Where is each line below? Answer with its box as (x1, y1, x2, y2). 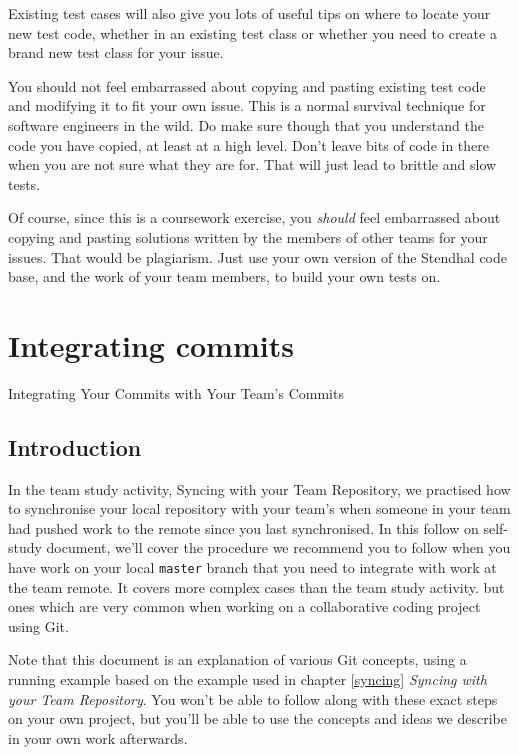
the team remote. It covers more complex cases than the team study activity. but (8, 576, 505, 597)
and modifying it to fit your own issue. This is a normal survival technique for (8, 95, 486, 116)
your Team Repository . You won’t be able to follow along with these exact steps (8, 688, 498, 709)
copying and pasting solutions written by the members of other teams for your (8, 226, 488, 247)
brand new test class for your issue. (8, 42, 224, 63)
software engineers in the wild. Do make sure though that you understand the (8, 114, 484, 135)
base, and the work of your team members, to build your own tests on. (8, 266, 441, 287)
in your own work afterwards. (8, 727, 188, 748)
